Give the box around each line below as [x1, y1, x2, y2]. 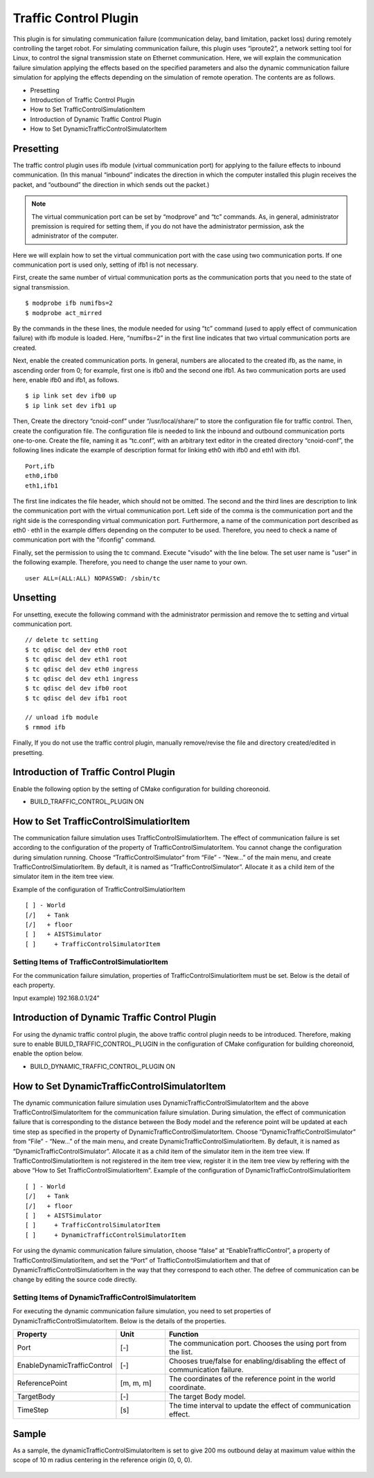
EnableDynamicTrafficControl [17, 1361, 113, 1371]
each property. [12, 981, 55, 990]
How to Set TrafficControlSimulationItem [30, 105, 145, 114]
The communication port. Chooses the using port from [168, 1339, 347, 1348]
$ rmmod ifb [25, 723, 66, 731]
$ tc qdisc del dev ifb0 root [25, 684, 128, 693]
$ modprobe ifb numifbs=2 [25, 299, 114, 308]
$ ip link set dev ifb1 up [25, 402, 117, 409]
